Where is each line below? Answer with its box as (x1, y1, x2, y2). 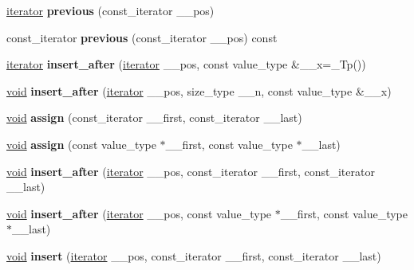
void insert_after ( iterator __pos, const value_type (6, 205, 272, 221)
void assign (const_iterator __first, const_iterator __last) (6, 109, 302, 126)
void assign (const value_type (6, 135, 156, 152)
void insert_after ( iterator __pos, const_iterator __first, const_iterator (6, 162, 375, 179)
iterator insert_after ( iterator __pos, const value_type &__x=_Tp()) (6, 56, 366, 72)
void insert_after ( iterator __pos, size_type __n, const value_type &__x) (6, 82, 392, 99)
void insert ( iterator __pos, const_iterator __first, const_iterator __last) (6, 247, 381, 264)
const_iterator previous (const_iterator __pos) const (6, 29, 278, 45)
